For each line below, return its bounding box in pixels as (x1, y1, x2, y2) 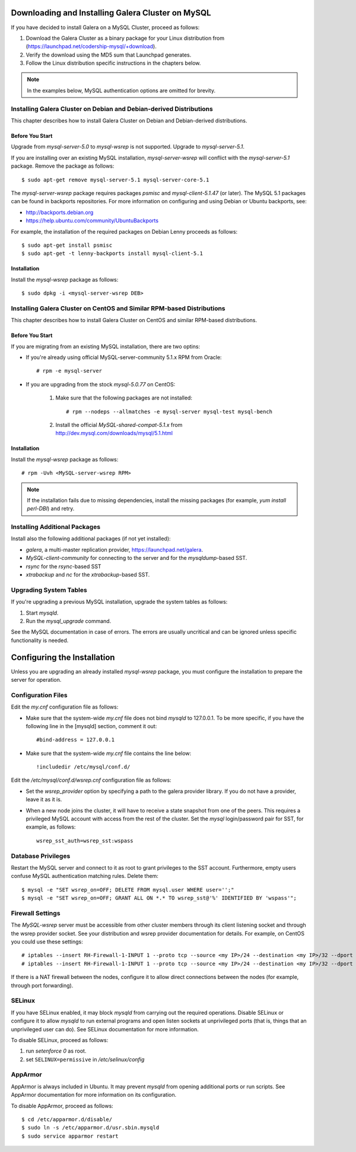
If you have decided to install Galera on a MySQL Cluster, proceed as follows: (11, 24, 200, 31)
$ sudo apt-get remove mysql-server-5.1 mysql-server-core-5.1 (21, 176, 209, 183)
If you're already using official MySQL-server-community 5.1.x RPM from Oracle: (26, 354, 222, 361)
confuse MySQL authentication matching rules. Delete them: (11, 873, 158, 880)
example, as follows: (26, 823, 76, 830)
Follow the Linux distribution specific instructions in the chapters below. (26, 59, 201, 67)
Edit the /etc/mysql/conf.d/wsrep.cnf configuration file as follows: (11, 776, 171, 784)
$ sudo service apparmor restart (21, 1132, 119, 1140)
